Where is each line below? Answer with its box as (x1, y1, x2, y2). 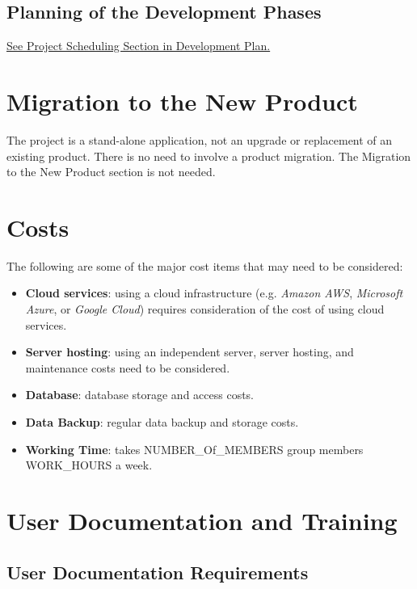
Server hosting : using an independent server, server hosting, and (25, 343, 354, 360)
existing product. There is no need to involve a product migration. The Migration (6, 147, 411, 164)
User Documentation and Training (6, 503, 398, 536)
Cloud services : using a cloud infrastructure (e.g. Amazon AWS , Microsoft (25, 284, 403, 301)
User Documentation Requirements (6, 559, 309, 584)
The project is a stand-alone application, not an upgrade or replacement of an (6, 131, 393, 148)
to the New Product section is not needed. (6, 163, 216, 180)
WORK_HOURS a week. (25, 456, 153, 473)
